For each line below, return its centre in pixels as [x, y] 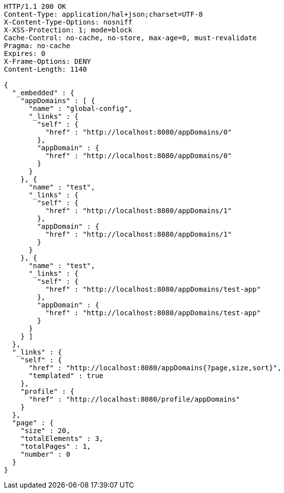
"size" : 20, [45, 431]
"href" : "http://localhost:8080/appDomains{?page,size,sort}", [155, 368]
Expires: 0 [25, 54]
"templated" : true [66, 376]
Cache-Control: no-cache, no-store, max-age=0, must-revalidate [130, 38]
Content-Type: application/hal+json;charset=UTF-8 [103, 14]
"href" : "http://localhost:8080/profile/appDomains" [134, 399]
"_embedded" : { [43, 93]
